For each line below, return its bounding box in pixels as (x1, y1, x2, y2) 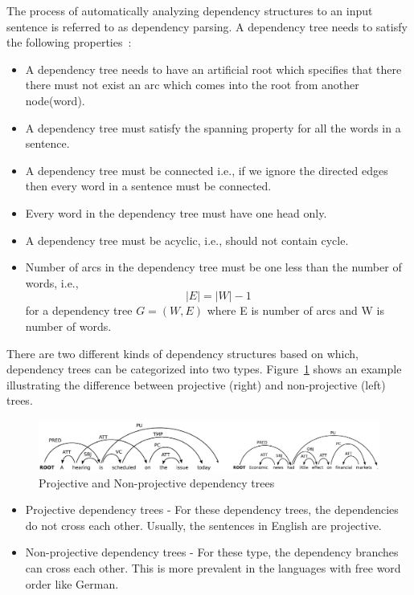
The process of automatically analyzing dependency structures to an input (6, 2, 373, 18)
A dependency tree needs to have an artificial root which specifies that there (25, 60, 402, 77)
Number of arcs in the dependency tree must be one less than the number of (25, 259, 402, 275)
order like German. (25, 575, 119, 592)
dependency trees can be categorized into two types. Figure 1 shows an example (6, 361, 402, 377)
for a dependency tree (25, 302, 133, 319)
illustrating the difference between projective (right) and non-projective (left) (6, 376, 386, 393)
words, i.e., (25, 274, 79, 291)
